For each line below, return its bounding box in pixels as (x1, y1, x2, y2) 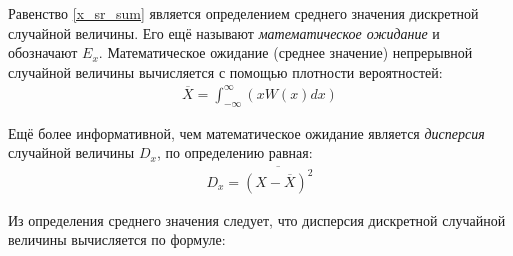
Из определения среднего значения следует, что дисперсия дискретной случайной (8, 209, 506, 230)
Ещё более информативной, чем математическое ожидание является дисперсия (8, 122, 485, 143)
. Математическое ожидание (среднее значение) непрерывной (98, 42, 473, 63)
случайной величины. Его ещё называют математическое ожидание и (8, 22, 440, 43)
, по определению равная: (156, 142, 313, 163)
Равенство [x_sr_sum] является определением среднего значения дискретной (8, 3, 479, 23)
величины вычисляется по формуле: (8, 229, 226, 250)
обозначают (8, 42, 78, 63)
